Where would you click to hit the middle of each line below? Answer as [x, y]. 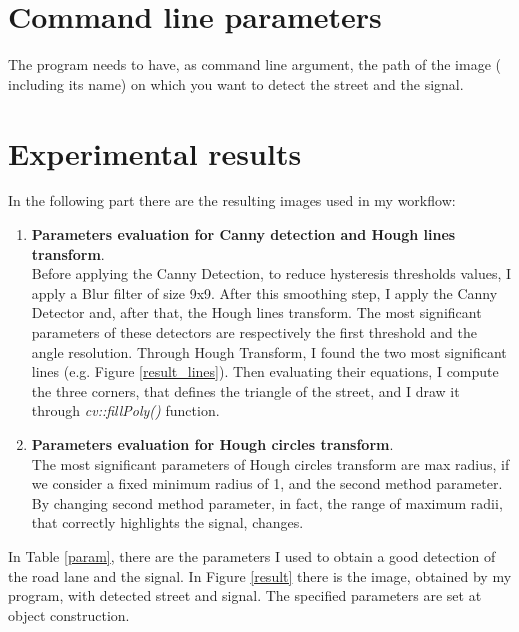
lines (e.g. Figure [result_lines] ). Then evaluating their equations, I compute [265, 371]
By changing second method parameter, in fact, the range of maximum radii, [267, 502]
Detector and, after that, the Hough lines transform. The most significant [256, 312]
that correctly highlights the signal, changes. [167, 522]
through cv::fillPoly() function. [125, 410]
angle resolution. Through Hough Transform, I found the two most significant [269, 351]
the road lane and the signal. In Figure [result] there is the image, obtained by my [260, 575]
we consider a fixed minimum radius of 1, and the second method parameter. [267, 483]
